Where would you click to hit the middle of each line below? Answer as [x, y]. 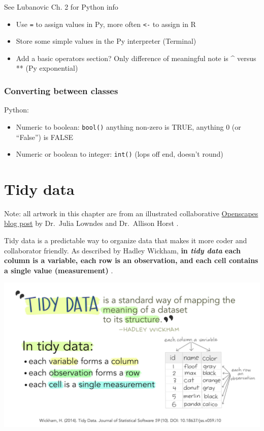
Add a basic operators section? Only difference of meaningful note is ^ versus [136, 58]
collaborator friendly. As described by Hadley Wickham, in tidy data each [122, 250]
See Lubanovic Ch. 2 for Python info [61, 7]
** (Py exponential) [47, 68]
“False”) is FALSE [44, 137]
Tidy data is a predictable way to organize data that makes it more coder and [126, 240]
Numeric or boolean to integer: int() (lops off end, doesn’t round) [120, 154]
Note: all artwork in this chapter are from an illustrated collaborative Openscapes [131, 213]
